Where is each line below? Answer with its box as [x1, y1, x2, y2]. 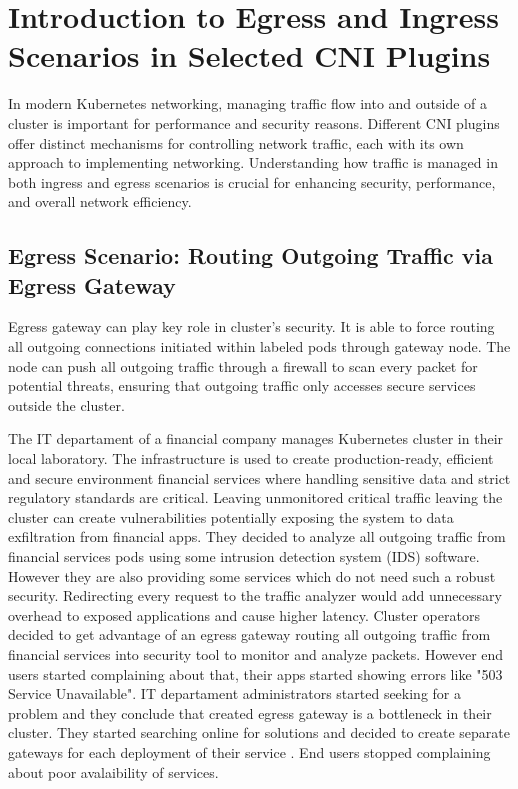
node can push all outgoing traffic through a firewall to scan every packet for [8, 355, 478, 376]
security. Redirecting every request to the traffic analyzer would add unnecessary [8, 585, 502, 606]
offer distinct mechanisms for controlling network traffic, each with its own [8, 132, 464, 153]
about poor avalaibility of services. [8, 761, 219, 782]
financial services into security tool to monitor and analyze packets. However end [8, 643, 504, 664]
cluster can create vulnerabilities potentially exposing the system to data [8, 506, 454, 527]
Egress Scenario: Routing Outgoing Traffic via [8, 240, 494, 271]
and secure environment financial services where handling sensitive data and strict [8, 467, 511, 488]
